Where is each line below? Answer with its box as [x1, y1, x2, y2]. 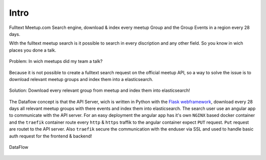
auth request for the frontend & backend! [9, 133, 92, 139]
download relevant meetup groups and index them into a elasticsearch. [9, 76, 154, 82]
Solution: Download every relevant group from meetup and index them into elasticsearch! [9, 87, 190, 93]
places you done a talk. [9, 47, 57, 53]
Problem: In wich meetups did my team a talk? [9, 58, 103, 64]
